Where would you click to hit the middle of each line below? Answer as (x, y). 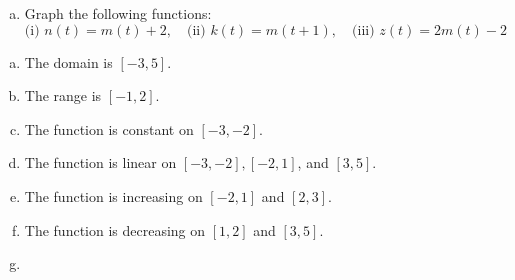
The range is (63, 95)
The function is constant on (109, 128)
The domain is (68, 61)
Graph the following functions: (118, 13)
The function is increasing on (113, 195)
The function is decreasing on (115, 229)
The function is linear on (100, 162)
